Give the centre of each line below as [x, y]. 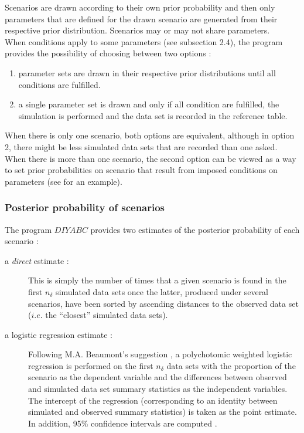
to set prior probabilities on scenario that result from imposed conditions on [141, 170]
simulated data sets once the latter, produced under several [162, 291]
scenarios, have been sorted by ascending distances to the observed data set [163, 303]
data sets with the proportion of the [231, 365]
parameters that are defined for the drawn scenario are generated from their [141, 18]
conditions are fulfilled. [59, 84]
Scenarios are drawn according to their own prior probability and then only [140, 7]
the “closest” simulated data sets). [107, 315]
